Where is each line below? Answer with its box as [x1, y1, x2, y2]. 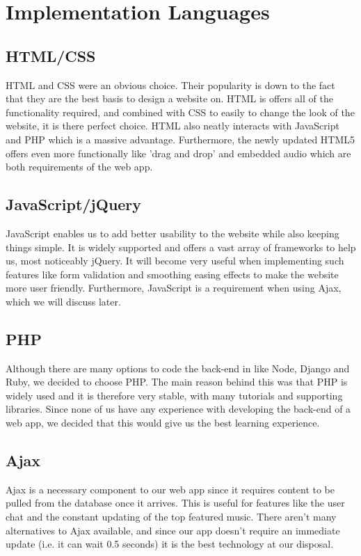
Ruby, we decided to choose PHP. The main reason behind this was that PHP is [6, 374, 348, 389]
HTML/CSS [6, 45, 96, 66]
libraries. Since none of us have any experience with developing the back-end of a [6, 402, 351, 416]
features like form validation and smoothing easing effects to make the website [6, 267, 339, 281]
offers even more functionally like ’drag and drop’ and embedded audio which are [6, 145, 351, 160]
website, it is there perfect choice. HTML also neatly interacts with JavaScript [6, 118, 339, 133]
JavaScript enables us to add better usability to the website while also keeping [6, 225, 339, 240]
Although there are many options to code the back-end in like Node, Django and [6, 360, 350, 375]
